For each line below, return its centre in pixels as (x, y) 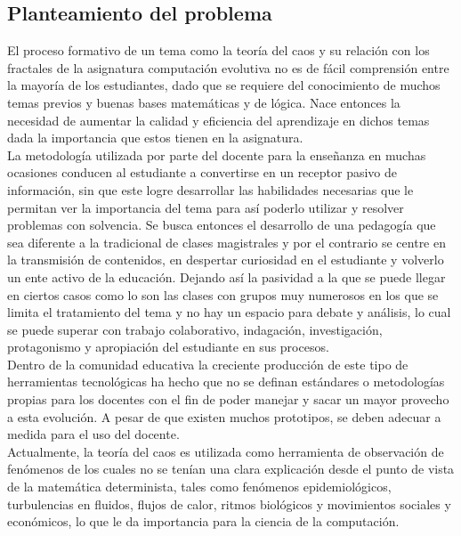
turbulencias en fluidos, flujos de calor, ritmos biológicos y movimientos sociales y (229, 504)
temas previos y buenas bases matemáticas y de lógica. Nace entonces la (204, 102)
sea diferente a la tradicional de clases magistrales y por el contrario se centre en (226, 242)
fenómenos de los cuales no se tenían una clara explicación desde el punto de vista (231, 469)
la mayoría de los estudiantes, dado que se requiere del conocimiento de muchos (224, 85)
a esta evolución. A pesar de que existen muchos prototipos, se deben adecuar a (224, 416)
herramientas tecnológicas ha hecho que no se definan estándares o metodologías (226, 382)
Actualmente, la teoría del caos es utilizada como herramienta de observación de (226, 451)
